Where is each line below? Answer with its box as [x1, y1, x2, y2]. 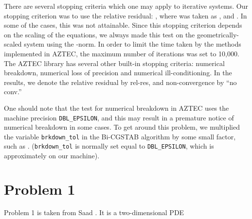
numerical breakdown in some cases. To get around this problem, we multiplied [4, 122, 240, 132]
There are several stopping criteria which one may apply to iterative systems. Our [4, 1, 248, 11]
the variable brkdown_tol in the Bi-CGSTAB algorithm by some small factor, [4, 131, 236, 141]
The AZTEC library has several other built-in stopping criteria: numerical [4, 58, 225, 68]
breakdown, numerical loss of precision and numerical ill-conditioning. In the [4, 67, 232, 78]
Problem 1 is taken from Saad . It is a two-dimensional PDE [4, 207, 184, 217]
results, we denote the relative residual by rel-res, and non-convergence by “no [4, 77, 237, 87]
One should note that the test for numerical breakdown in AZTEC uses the [4, 102, 229, 113]
